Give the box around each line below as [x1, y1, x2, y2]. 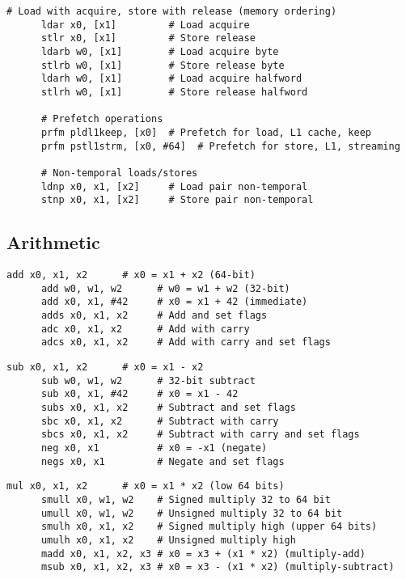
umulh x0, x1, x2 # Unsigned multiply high [40, 534, 296, 546]
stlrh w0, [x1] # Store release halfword [40, 86, 308, 98]
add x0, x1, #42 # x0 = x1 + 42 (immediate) [40, 296, 308, 308]
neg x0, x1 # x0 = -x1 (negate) [40, 442, 268, 454]
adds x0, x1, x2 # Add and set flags [40, 310, 268, 322]
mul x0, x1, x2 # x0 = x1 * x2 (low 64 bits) [6, 480, 285, 492]
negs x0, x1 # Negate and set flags [40, 455, 285, 467]
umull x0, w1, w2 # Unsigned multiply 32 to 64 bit [40, 507, 343, 519]
